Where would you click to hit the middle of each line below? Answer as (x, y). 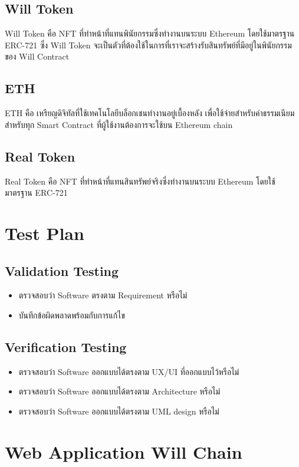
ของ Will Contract (37, 56)
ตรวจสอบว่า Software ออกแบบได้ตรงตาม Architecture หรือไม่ (119, 391)
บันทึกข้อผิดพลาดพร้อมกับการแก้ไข (72, 315)
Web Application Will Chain (124, 451)
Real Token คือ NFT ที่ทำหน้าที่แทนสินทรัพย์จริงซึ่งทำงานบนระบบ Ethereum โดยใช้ (140, 181)
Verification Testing (66, 346)
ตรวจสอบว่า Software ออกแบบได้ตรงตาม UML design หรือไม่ (119, 411)
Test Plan (45, 233)
